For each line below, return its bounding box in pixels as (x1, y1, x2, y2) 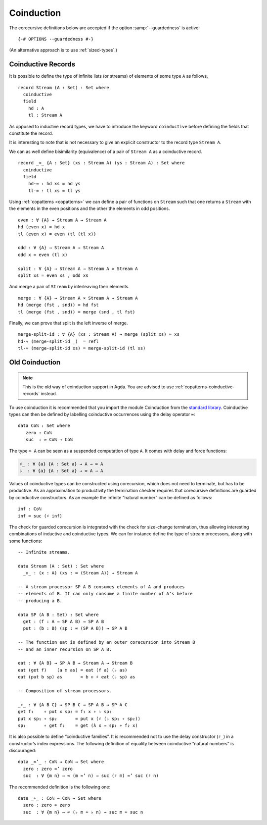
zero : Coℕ (25, 430, 52, 435)
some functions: (9, 538, 42, 544)
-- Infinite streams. (18, 550, 70, 555)
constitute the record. (9, 130, 53, 136)
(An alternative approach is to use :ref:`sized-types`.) (9, 47, 118, 53)
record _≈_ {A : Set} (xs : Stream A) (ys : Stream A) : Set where (18, 160, 185, 166)
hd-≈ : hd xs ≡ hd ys (28, 181, 81, 187)
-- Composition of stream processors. (18, 688, 112, 693)
